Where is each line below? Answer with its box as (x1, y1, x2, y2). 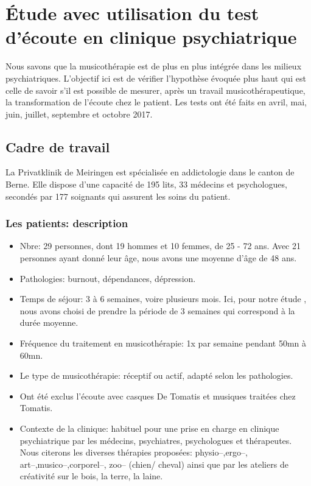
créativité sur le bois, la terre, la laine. (19, 470, 163, 482)
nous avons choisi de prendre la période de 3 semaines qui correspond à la (19, 304, 295, 317)
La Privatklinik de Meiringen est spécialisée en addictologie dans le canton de (5, 166, 295, 178)
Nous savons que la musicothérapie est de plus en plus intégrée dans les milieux (5, 60, 302, 72)
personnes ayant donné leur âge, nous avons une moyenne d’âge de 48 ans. (19, 252, 297, 264)
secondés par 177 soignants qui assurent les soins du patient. (5, 189, 231, 202)
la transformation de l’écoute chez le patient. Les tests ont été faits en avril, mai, (5, 96, 307, 108)
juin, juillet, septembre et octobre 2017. (5, 107, 153, 120)
